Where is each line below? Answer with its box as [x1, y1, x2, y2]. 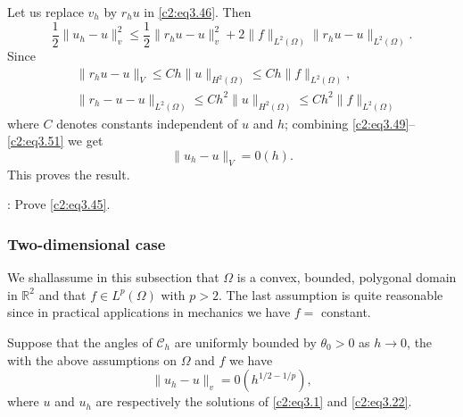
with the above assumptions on [7, 350, 178, 369]
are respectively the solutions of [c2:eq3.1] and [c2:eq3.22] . [95, 392, 412, 411]
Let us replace [7, 3, 84, 21]
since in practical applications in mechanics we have [7, 303, 291, 321]
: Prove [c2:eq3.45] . [7, 195, 111, 213]
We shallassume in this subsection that [7, 268, 219, 287]
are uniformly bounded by [174, 332, 317, 351]
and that [38, 285, 87, 304]
